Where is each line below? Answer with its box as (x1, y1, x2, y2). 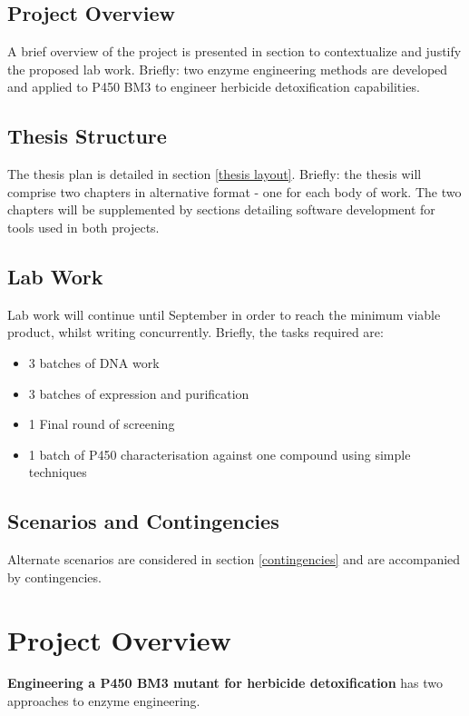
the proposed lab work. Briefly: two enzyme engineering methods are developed (7, 59, 448, 78)
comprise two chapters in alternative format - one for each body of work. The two (7, 182, 462, 201)
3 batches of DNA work (28, 353, 160, 372)
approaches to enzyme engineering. (7, 691, 200, 711)
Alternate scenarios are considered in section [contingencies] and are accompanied (7, 550, 461, 569)
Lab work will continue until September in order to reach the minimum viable (7, 304, 441, 323)
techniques (28, 462, 87, 482)
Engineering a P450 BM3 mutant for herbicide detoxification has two (7, 673, 444, 692)
